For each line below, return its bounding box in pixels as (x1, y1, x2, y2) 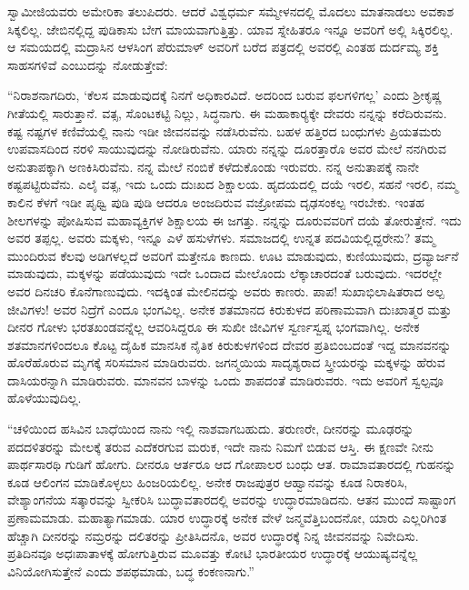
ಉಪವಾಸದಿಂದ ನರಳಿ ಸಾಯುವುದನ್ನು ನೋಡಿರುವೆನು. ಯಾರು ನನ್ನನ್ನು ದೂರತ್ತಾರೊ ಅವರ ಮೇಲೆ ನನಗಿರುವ (7, 139, 446, 158)
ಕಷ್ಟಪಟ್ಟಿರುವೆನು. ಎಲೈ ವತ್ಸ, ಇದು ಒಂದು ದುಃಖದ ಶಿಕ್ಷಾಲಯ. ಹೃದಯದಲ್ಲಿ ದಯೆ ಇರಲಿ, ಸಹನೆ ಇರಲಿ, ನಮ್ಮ (7, 175, 458, 194)
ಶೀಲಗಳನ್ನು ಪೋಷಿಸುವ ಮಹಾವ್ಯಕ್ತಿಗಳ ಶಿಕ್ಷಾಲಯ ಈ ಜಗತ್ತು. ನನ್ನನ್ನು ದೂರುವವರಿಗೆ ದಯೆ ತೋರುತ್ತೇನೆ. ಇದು (7, 210, 462, 229)
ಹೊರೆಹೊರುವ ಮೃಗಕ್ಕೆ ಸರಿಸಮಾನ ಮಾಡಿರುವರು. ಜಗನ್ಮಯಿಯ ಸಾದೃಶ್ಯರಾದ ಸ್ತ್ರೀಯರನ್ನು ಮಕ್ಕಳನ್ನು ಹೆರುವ (7, 353, 445, 372)
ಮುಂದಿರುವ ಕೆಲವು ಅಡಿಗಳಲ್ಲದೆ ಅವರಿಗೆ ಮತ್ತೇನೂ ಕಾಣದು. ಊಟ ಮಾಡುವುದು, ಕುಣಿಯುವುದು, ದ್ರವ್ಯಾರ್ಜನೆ (7, 245, 459, 265)
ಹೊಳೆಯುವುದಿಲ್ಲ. (7, 388, 82, 407)
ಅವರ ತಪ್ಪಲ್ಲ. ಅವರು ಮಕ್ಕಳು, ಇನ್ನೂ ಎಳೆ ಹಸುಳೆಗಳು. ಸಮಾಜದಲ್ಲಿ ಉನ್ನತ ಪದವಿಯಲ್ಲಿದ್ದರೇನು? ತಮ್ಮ (7, 228, 435, 247)
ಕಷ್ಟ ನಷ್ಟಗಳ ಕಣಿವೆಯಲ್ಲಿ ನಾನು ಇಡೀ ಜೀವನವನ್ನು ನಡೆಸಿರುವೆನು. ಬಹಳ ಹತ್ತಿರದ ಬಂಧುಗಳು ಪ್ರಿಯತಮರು (7, 121, 442, 140)
